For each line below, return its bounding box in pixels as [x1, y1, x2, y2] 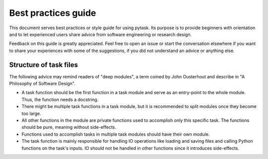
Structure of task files [9, 60, 78, 69]
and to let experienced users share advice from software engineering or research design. [9, 31, 192, 37]
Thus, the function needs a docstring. [21, 97, 99, 103]
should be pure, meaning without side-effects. [21, 124, 117, 130]
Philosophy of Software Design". [9, 81, 75, 87]
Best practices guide [9, 7, 96, 18]
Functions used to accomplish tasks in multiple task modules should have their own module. [21, 131, 210, 137]
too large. [21, 110, 42, 116]
